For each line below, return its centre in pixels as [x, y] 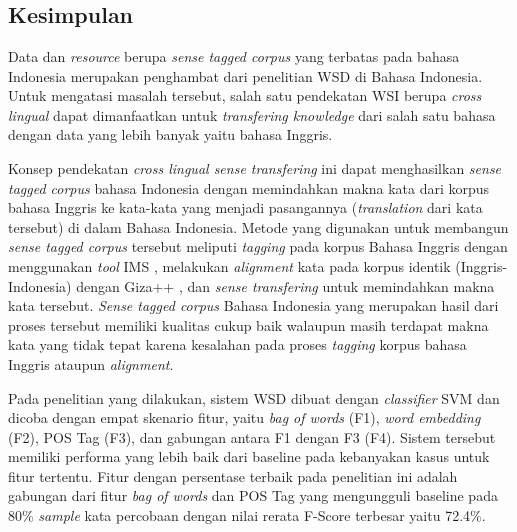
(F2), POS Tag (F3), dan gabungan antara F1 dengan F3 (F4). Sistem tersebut [252, 436]
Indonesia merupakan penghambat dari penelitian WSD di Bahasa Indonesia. [245, 75]
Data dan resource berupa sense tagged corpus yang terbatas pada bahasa [234, 56]
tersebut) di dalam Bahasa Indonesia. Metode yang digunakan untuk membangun [258, 226]
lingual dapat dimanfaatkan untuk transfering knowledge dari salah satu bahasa [252, 114]
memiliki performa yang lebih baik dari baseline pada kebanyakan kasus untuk [249, 456]
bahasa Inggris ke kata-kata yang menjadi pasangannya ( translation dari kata [245, 207]
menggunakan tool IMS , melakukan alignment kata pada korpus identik [229, 265]
